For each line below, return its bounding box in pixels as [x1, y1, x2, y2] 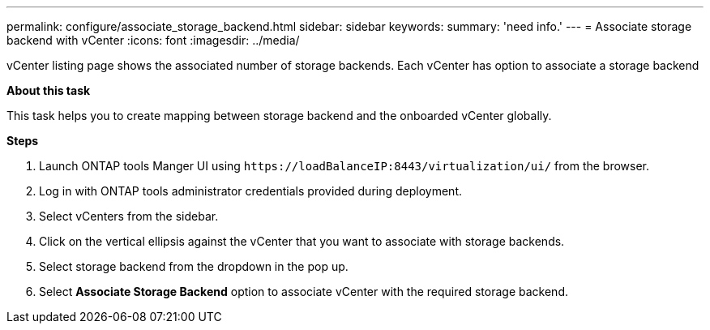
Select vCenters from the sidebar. [39, 209, 219, 223]
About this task [6, 84, 91, 97]
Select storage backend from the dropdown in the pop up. [39, 259, 349, 273]
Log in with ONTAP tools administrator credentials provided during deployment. [39, 184, 462, 198]
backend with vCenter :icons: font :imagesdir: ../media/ [6, 33, 300, 47]
